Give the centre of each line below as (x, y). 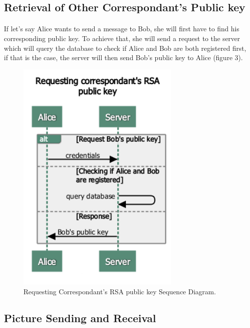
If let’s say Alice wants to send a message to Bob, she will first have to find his (122, 29)
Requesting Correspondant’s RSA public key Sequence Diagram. (120, 291)
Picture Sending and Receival (80, 317)
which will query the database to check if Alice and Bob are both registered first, (125, 48)
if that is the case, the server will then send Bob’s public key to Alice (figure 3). (124, 57)
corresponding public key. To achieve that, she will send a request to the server (122, 38)
